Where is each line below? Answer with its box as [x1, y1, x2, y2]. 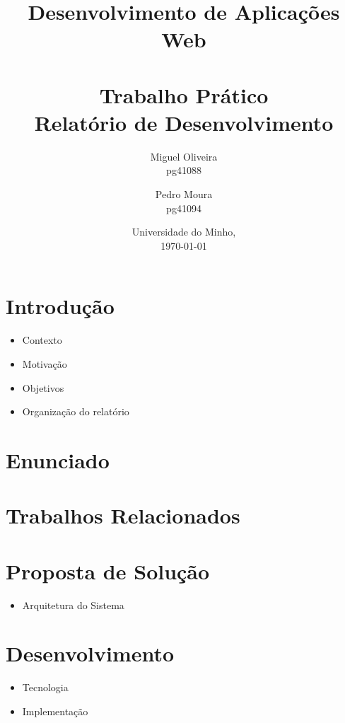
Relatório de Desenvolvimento [34, 108, 334, 137]
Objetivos [22, 380, 64, 395]
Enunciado [6, 445, 110, 474]
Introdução [6, 291, 115, 320]
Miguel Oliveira [150, 149, 218, 163]
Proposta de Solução [6, 556, 210, 585]
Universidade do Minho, [131, 224, 236, 239]
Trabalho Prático [99, 80, 269, 109]
